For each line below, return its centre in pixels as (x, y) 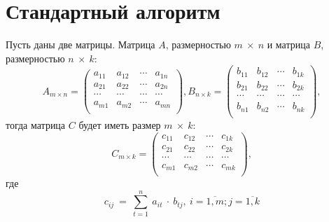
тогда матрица (36, 124)
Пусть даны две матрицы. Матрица (80, 44)
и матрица (288, 44)
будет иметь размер (120, 124)
